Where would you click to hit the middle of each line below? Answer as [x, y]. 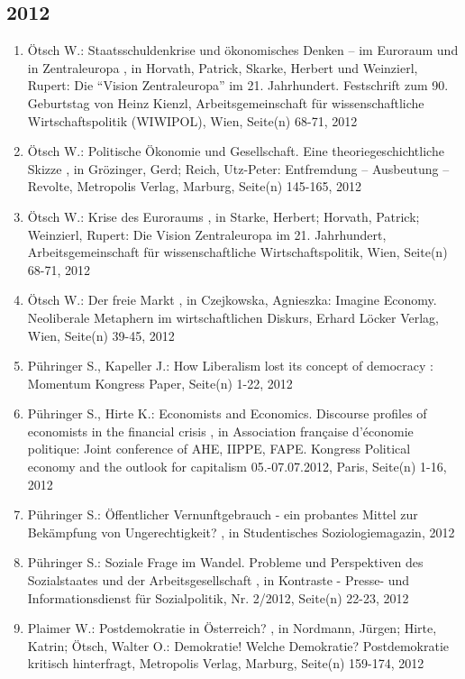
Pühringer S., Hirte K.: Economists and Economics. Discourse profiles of [227, 413]
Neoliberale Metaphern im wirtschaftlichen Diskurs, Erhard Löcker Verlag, [233, 317]
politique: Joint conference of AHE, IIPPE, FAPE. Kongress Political [219, 449]
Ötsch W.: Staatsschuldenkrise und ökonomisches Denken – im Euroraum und [243, 50]
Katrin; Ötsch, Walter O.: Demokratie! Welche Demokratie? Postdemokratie [238, 645]
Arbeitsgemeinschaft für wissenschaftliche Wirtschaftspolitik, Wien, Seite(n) [237, 252]
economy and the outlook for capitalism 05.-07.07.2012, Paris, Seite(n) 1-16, [237, 467]
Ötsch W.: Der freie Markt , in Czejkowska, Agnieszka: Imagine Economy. [232, 300]
